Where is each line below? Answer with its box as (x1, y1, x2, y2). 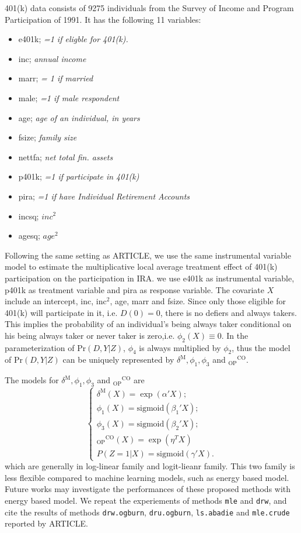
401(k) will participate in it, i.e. (5, 306, 118, 318)
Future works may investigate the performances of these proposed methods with (5, 483, 291, 495)
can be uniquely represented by (62, 353, 174, 366)
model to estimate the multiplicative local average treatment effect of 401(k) (5, 260, 278, 273)
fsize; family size (18, 131, 77, 143)
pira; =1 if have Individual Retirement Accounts (18, 190, 190, 202)
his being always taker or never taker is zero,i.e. (5, 329, 175, 341)
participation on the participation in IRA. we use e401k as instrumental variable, (5, 271, 295, 284)
